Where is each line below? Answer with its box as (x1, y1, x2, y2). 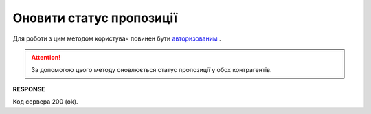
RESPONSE (12, 84, 46, 93)
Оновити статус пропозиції (12, 10, 178, 25)
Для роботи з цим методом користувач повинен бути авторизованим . (12, 34, 221, 43)
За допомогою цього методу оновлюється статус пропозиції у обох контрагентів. (31, 66, 272, 74)
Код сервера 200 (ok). (12, 98, 78, 106)
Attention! (31, 53, 61, 61)
